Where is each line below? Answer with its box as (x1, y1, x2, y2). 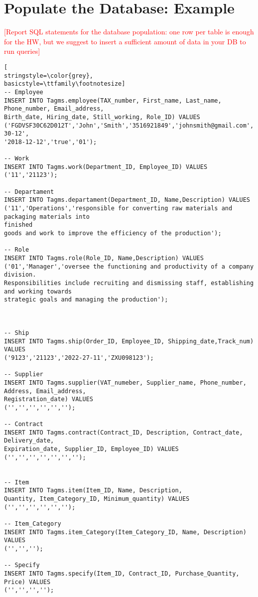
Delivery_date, (4, 437, 54, 445)
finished (4, 221, 33, 229)
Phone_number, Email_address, (4, 105, 104, 113)
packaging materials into (4, 213, 90, 220)
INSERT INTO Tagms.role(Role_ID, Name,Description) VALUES (4, 255, 204, 262)
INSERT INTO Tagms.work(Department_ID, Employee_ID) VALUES (4, 163, 208, 170)
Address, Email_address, (4, 387, 86, 395)
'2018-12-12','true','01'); (4, 138, 97, 146)
